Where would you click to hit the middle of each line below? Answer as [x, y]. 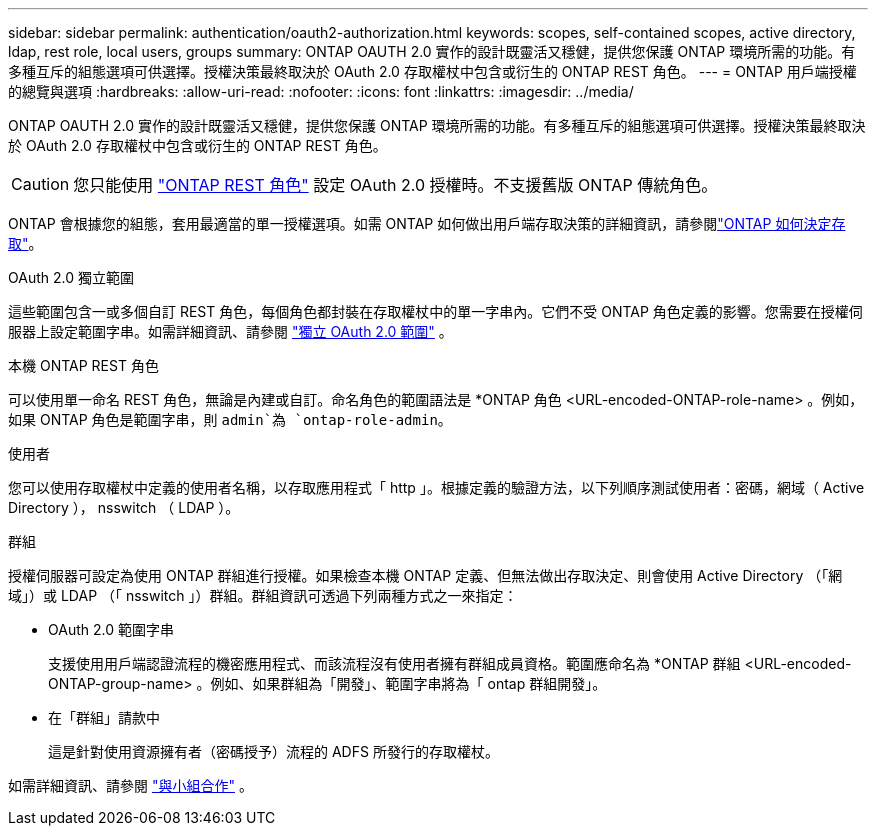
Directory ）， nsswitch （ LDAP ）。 [124, 507]
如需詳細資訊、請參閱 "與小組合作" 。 [130, 785]
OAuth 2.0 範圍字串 [111, 629]
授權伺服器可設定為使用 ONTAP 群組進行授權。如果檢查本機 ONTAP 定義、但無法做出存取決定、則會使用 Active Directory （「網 [425, 575]
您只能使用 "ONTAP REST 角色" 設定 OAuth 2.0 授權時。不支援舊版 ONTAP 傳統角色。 [395, 185]
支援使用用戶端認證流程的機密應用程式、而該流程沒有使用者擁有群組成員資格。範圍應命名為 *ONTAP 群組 [394, 663]
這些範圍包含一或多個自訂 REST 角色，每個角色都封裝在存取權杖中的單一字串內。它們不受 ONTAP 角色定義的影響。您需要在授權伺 [435, 311]
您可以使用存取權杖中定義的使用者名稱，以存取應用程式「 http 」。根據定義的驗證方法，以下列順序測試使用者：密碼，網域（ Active [436, 487]
